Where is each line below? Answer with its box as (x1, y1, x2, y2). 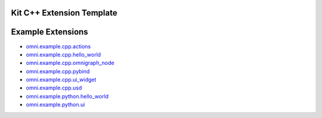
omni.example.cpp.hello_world (26, 51, 101, 58)
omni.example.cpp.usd (26, 84, 82, 92)
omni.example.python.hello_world (26, 92, 109, 100)
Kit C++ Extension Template (11, 8, 117, 18)
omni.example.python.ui (26, 101, 85, 108)
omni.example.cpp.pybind (26, 67, 90, 74)
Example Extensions (11, 27, 89, 37)
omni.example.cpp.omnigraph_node (26, 60, 114, 67)
